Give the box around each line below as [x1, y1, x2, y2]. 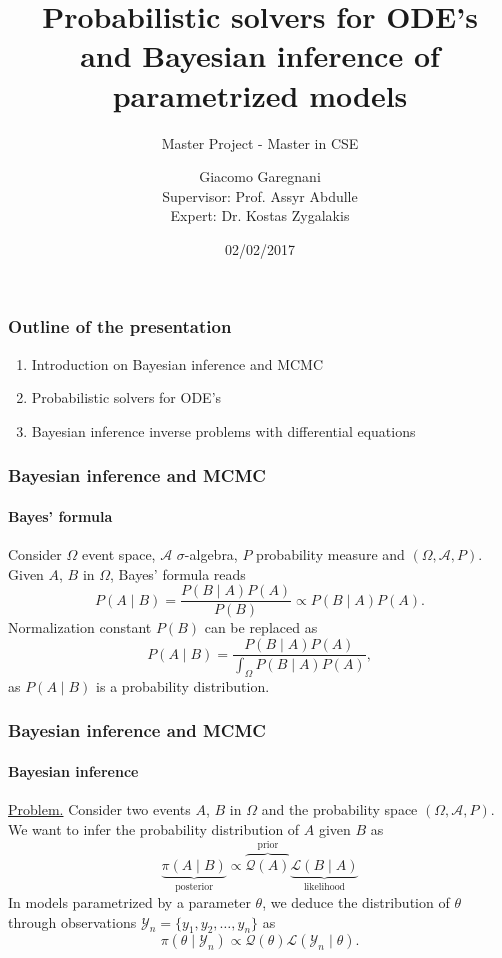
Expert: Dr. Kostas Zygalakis [170, 205, 350, 226]
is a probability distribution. [96, 675, 270, 696]
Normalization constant [8, 617, 152, 638]
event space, [81, 544, 156, 565]
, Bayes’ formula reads [110, 563, 246, 584]
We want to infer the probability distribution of [8, 818, 300, 839]
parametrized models [112, 74, 408, 115]
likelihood [303, 882, 345, 893]
